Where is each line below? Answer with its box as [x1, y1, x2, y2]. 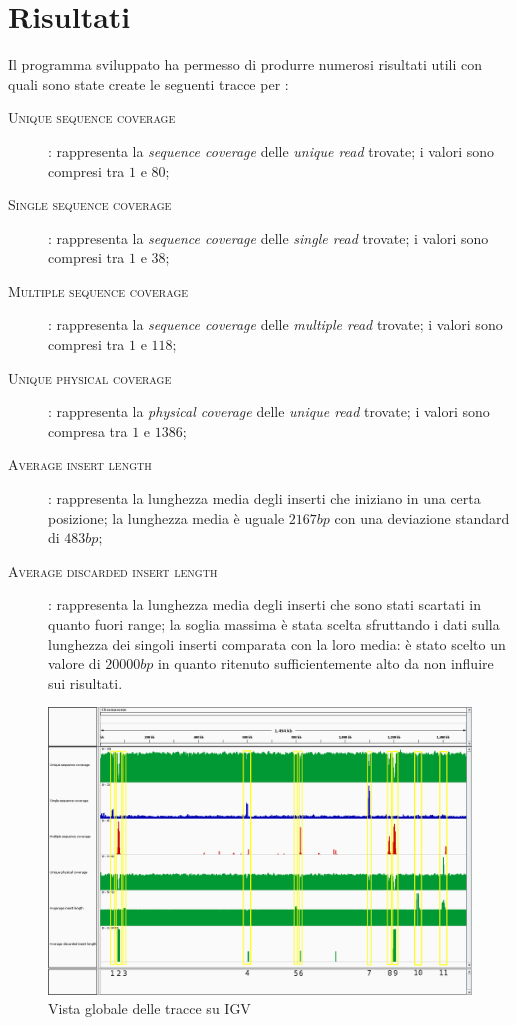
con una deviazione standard [334, 507, 510, 528]
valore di [48, 653, 101, 674]
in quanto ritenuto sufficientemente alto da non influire [157, 653, 494, 674]
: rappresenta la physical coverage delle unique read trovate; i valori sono [48, 401, 490, 422]
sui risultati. [48, 672, 123, 693]
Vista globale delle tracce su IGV [48, 998, 251, 1019]
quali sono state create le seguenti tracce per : [8, 73, 289, 94]
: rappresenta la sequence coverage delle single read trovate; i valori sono [48, 227, 489, 248]
